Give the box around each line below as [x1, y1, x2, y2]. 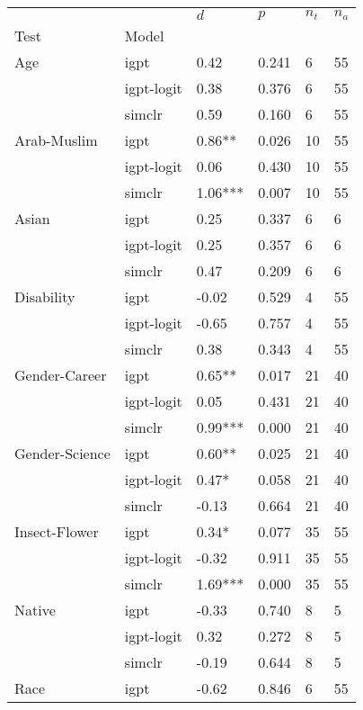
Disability [14, 286, 75, 307]
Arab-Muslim [14, 130, 98, 150]
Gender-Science [14, 443, 111, 463]
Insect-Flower [14, 521, 99, 542]
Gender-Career [14, 364, 107, 385]
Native [14, 599, 56, 620]
